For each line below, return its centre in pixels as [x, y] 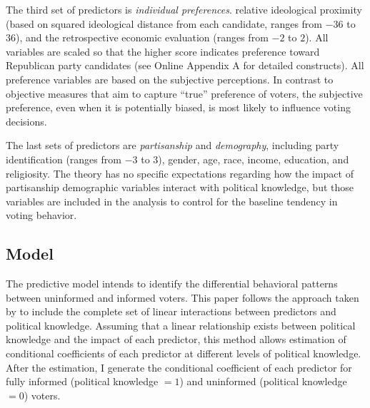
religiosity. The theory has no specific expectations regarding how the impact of [180, 173]
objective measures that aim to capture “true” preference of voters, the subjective [184, 93]
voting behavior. [41, 215]
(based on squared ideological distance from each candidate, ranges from [164, 23]
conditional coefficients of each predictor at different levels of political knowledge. [184, 353]
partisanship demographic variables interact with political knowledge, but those [180, 187]
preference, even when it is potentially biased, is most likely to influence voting [178, 107]
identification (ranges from [64, 159]
